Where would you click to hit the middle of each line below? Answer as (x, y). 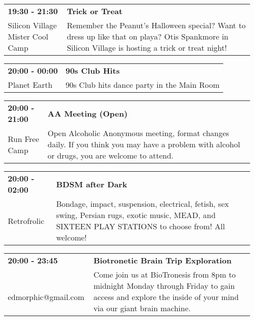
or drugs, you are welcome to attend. (111, 155)
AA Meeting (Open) (88, 113)
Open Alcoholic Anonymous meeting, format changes (138, 133)
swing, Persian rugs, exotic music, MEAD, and (136, 215)
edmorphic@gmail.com (46, 297)
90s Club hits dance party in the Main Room (143, 85)
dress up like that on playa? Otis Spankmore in (148, 36)
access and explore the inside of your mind (166, 297)
